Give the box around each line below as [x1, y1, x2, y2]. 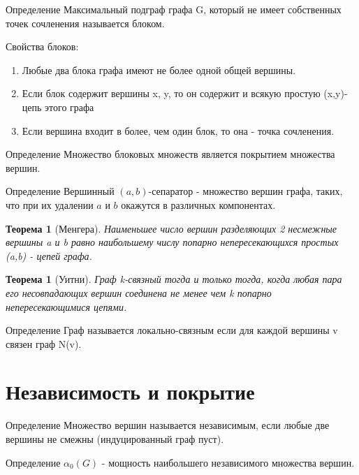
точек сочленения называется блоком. [6, 15, 165, 30]
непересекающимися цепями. [6, 299, 127, 314]
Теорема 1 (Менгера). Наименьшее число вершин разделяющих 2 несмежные [6, 221, 337, 235]
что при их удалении [6, 197, 94, 212]
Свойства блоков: [6, 39, 79, 54]
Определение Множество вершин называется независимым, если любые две [6, 418, 330, 432]
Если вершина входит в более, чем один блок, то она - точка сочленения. [22, 123, 335, 138]
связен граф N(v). [6, 336, 82, 351]
